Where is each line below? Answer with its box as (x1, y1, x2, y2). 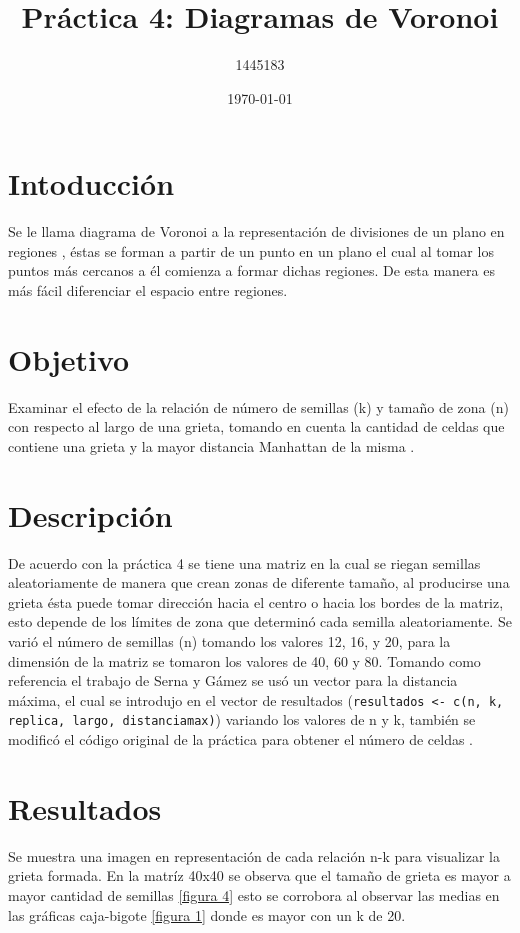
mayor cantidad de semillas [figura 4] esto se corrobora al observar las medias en (8, 885, 500, 906)
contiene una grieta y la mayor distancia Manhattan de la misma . (8, 435, 415, 456)
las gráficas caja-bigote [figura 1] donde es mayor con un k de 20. (8, 904, 406, 925)
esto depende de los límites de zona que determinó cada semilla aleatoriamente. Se (8, 611, 512, 632)
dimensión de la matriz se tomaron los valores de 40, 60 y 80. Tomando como (8, 650, 481, 671)
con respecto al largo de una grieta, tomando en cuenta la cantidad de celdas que (8, 416, 505, 437)
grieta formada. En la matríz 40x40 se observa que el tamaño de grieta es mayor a (8, 865, 511, 886)
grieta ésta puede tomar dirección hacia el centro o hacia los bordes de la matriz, (8, 591, 504, 612)
